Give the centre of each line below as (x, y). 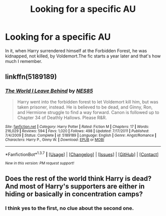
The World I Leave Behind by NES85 (49, 91)
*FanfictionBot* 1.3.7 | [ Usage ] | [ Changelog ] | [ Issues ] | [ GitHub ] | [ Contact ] (82, 154)
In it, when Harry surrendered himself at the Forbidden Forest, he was (76, 51)
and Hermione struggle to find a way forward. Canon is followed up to (88, 112)
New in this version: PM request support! (40, 163)
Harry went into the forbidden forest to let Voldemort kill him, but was (88, 102)
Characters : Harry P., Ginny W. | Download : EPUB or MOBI (55, 140)
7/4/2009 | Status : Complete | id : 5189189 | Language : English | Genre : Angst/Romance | (81, 135)
